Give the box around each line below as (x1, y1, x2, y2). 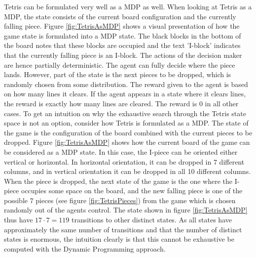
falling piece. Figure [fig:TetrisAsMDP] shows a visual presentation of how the (4, 21, 240, 31)
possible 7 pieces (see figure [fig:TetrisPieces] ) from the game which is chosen (4, 195, 236, 205)
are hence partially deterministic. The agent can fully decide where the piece (4, 59, 235, 70)
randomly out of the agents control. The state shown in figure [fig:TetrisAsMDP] (4, 205, 248, 215)
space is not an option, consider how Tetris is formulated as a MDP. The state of (4, 118, 249, 128)
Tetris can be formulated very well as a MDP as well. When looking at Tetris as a (4, 1, 252, 11)
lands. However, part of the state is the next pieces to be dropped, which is (4, 69, 231, 80)
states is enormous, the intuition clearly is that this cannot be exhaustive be (4, 234, 234, 244)
